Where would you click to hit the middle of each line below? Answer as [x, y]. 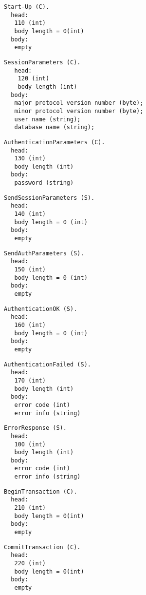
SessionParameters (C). [42, 62]
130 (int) [30, 159]
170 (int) [30, 380]
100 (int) [30, 444]
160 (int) [30, 325]
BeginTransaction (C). [41, 491]
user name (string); [47, 119]
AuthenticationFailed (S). [47, 364]
